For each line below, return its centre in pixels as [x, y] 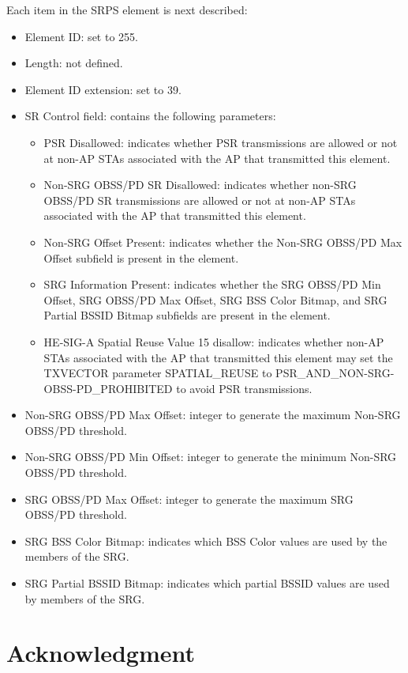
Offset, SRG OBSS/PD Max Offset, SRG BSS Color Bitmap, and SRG [215, 299]
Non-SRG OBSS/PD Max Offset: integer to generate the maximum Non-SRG [213, 415]
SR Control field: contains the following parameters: [150, 116]
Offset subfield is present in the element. [141, 257]
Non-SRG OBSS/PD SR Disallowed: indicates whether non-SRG [200, 185]
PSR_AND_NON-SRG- [335, 373]
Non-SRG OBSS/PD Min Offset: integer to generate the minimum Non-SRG [211, 457]
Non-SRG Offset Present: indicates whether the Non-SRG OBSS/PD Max [223, 242]
